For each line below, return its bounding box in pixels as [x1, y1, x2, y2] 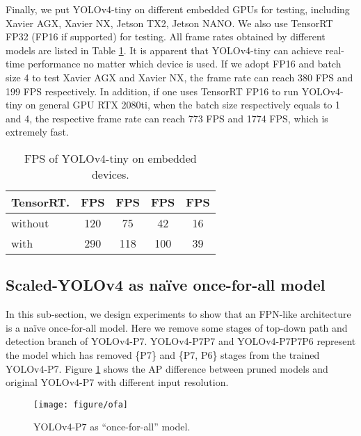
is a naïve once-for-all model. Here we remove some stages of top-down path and [6, 320, 348, 334]
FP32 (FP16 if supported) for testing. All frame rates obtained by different [6, 29, 326, 44]
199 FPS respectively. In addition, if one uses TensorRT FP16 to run [6, 83, 299, 98]
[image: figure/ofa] [33, 399, 129, 410]
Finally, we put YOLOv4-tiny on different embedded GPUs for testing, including [6, 2, 350, 16]
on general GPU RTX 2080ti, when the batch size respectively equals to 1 [25, 97, 341, 112]
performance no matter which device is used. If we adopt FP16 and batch [27, 56, 342, 71]
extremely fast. [6, 124, 69, 139]
